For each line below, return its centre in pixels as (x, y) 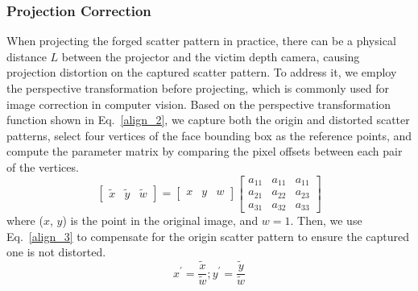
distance (27, 56)
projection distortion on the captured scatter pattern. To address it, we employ (202, 72)
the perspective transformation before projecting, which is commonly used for (198, 88)
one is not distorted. (56, 252)
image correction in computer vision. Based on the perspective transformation (199, 104)
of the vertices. (43, 166)
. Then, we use (326, 220)
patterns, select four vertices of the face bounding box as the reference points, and (209, 135)
